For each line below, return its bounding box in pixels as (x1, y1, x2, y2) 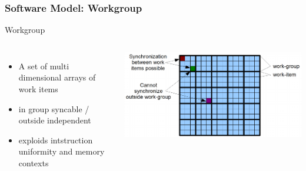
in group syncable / (18, 102, 89, 115)
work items (18, 83, 58, 95)
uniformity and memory (18, 145, 105, 157)
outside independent (18, 114, 91, 126)
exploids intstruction (18, 133, 93, 146)
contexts (18, 156, 49, 169)
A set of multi (18, 59, 69, 72)
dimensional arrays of (18, 71, 96, 83)
